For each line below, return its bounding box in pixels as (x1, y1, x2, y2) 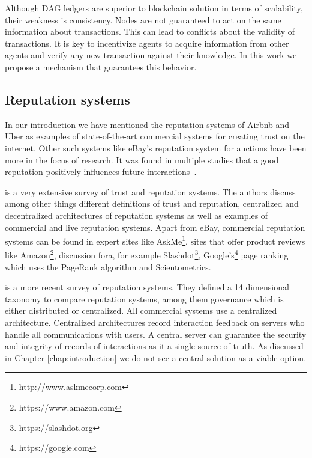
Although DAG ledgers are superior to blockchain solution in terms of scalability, (5, 2, 303, 14)
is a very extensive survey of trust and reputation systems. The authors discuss (5, 185, 296, 198)
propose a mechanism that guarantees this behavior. (5, 60, 197, 73)
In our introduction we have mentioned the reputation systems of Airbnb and (5, 118, 290, 130)
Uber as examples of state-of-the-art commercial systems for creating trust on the (5, 130, 305, 142)
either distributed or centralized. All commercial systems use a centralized (5, 304, 277, 317)
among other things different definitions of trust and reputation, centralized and (5, 197, 299, 210)
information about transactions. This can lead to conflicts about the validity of (5, 25, 295, 38)
